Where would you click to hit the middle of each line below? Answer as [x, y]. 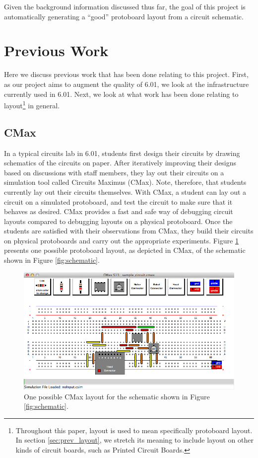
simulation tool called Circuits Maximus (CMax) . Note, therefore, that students [125, 182]
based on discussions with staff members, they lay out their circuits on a [114, 172]
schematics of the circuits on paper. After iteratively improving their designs [120, 163]
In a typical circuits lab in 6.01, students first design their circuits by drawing [122, 153]
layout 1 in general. [32, 105]
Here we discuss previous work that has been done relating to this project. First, [126, 74]
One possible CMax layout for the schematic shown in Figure [117, 396]
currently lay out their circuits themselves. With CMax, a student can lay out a [125, 191]
